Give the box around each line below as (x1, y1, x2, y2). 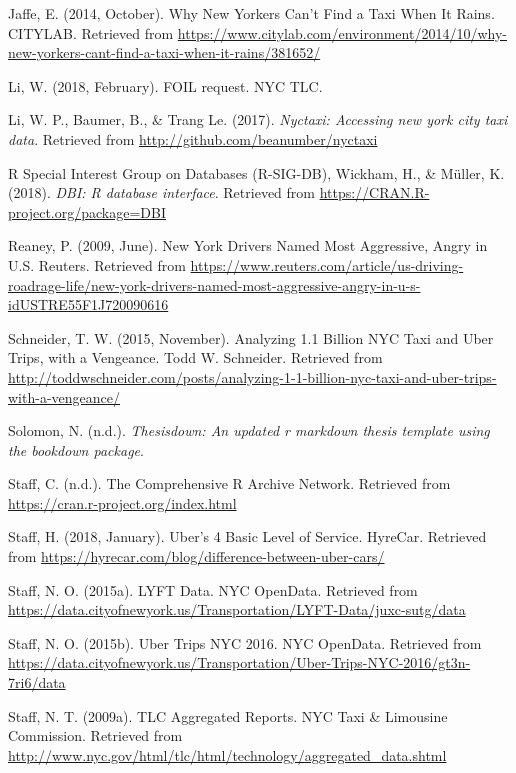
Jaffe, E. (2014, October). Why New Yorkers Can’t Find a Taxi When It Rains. (8, 3, 495, 23)
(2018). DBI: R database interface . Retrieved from (8, 182, 315, 203)
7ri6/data (8, 672, 66, 693)
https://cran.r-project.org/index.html (8, 492, 237, 513)
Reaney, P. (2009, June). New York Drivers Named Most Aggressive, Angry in (8, 235, 488, 256)
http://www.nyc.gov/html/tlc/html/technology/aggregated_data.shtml (8, 744, 447, 765)
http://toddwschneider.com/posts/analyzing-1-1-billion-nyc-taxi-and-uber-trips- (8, 366, 497, 387)
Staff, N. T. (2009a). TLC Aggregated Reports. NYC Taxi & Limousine (8, 705, 448, 726)
